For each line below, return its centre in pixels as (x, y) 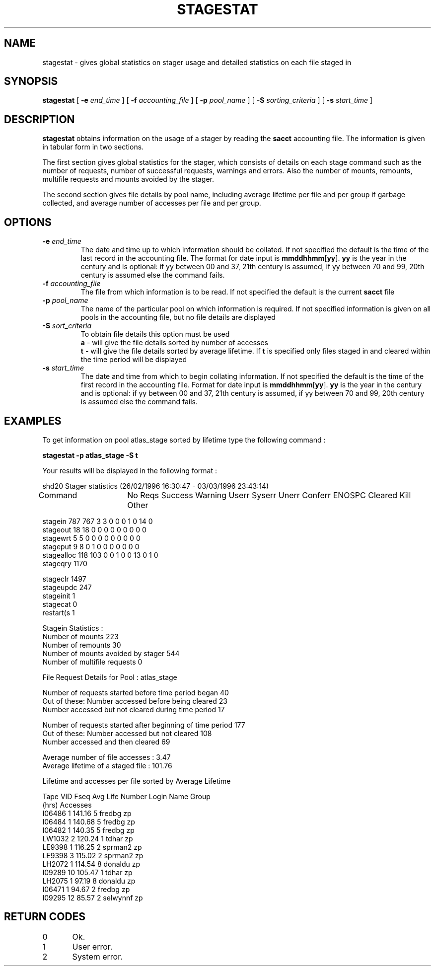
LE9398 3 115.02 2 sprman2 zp (93, 855)
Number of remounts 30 (82, 645)
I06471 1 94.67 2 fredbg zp (86, 889)
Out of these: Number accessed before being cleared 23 (135, 701)
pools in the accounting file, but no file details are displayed (178, 317)
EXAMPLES (33, 421)
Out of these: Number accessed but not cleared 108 (127, 733)
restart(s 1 (59, 612)
